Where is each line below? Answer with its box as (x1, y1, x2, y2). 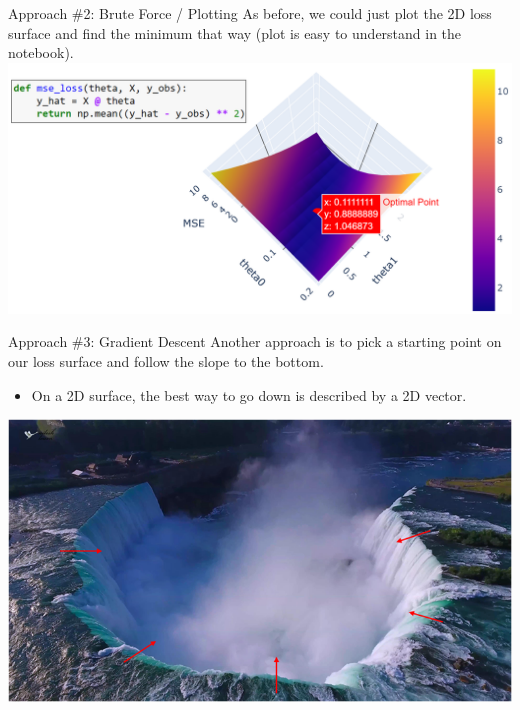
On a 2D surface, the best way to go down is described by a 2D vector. (31, 384, 467, 405)
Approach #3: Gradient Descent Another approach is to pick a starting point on (8, 331, 502, 352)
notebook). (8, 42, 74, 63)
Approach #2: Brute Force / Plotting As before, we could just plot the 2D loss (8, 3, 492, 23)
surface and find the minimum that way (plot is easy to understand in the (8, 22, 462, 43)
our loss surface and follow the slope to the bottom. (8, 350, 324, 371)
